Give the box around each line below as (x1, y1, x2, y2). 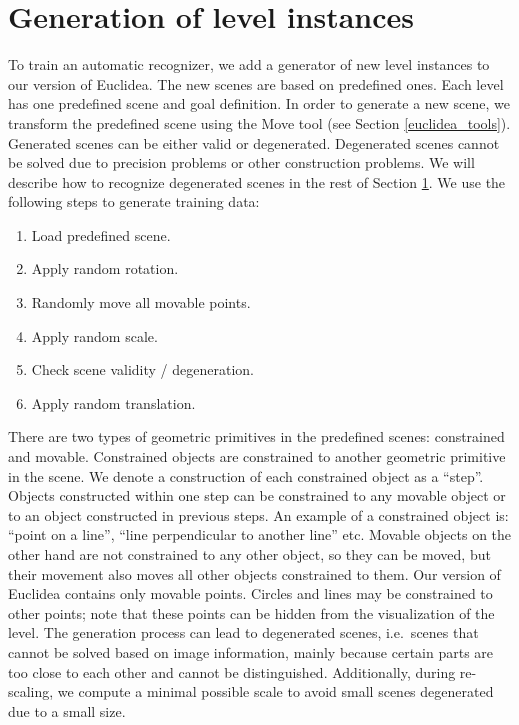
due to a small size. (8, 700, 126, 721)
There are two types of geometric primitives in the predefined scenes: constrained (8, 426, 505, 447)
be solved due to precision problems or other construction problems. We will (8, 152, 475, 173)
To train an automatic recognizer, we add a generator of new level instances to (8, 54, 490, 75)
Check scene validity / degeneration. (31, 359, 254, 380)
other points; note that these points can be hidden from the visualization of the (8, 602, 495, 623)
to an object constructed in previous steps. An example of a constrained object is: (8, 504, 509, 525)
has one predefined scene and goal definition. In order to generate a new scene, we (8, 93, 511, 114)
